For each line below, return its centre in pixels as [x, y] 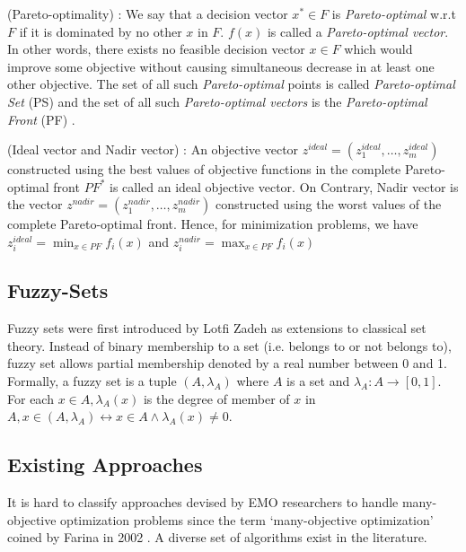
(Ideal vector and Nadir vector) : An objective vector [153, 149]
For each [31, 398]
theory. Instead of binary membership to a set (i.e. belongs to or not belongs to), [229, 345]
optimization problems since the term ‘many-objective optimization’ [247, 519]
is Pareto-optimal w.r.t [394, 13]
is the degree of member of [216, 398]
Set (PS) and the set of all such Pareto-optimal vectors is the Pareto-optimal [217, 101]
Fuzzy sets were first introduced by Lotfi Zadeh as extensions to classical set [217, 328]
